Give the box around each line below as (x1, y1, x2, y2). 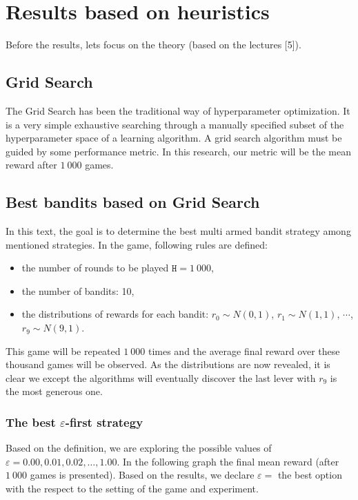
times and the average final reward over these (148, 343, 340, 358)
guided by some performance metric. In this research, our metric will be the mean (6, 144, 351, 158)
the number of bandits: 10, (21, 283, 135, 298)
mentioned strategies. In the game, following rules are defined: (6, 237, 268, 251)
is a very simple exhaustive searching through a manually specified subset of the (6, 117, 344, 131)
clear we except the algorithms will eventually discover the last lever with (6, 370, 316, 385)
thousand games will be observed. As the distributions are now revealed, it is (6, 357, 330, 372)
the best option (277, 468, 342, 482)
